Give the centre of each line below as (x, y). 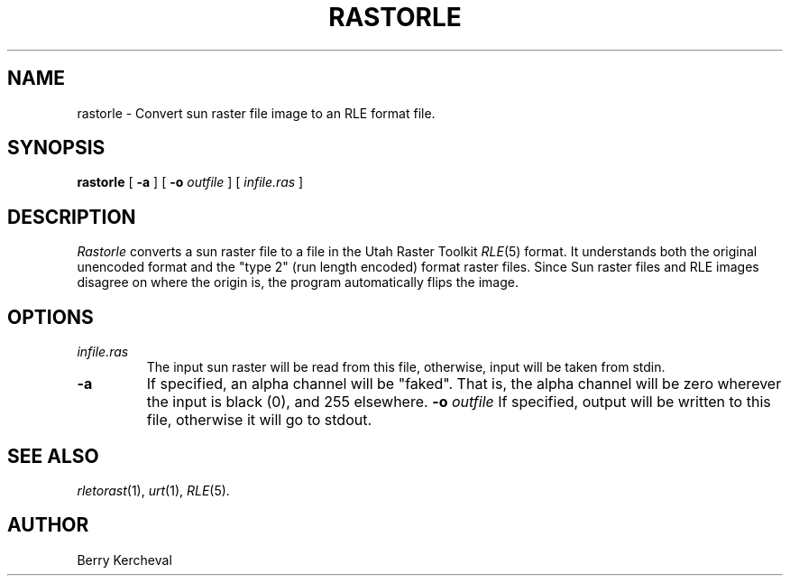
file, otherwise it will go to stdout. (259, 420)
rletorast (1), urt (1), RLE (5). (153, 490)
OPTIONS (51, 317)
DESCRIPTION (72, 217)
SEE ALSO (53, 456)
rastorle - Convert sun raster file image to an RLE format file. (256, 113)
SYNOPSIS (56, 148)
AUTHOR (48, 525)
